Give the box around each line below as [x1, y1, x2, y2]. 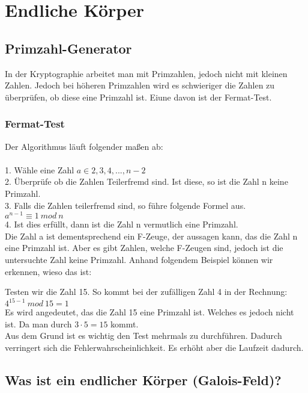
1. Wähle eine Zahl [5, 163, 74, 176]
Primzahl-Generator [5, 39, 132, 57]
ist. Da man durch [5, 317, 72, 330]
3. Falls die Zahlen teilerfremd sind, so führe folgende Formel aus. [5, 199, 246, 211]
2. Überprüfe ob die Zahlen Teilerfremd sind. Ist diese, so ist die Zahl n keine [5, 175, 288, 188]
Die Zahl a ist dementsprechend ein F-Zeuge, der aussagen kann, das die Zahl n [5, 229, 298, 242]
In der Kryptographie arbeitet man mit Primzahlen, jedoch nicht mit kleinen [5, 67, 288, 79]
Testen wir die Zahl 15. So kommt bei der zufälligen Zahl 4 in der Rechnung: [5, 285, 288, 298]
